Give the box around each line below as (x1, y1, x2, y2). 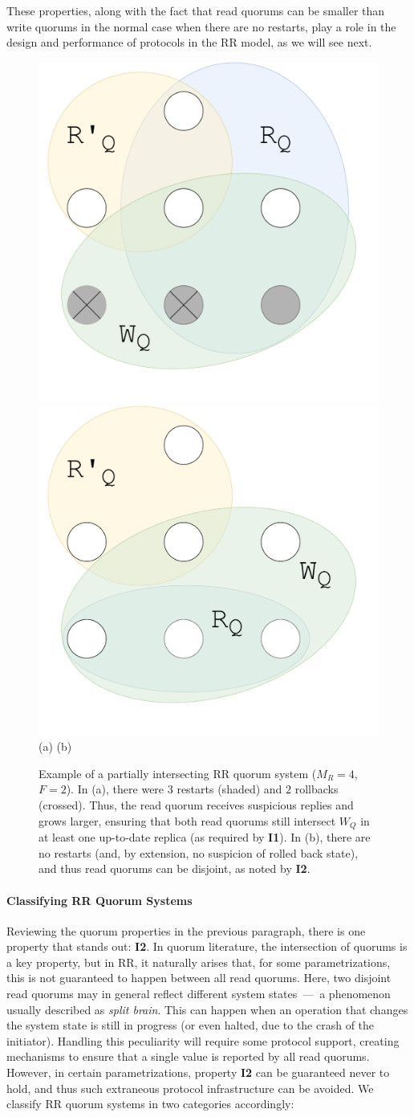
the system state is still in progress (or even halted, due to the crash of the (6, 1017, 375, 1033)
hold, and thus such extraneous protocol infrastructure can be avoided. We (6, 1079, 374, 1096)
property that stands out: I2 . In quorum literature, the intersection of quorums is (6, 938, 408, 955)
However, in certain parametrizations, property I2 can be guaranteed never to (6, 1064, 390, 1081)
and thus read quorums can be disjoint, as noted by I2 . (39, 860, 310, 877)
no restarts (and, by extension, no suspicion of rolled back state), (39, 844, 359, 861)
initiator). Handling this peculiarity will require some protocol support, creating (6, 1032, 400, 1049)
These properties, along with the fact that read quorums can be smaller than (6, 2, 385, 18)
